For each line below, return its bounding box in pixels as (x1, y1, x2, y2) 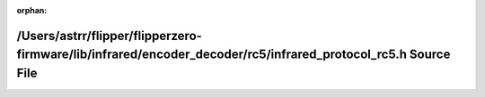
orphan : (16, 5, 48, 15)
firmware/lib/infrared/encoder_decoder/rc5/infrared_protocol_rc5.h (16, 47, 408, 62)
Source (409, 47, 451, 62)
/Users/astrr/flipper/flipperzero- (16, 28, 202, 44)
